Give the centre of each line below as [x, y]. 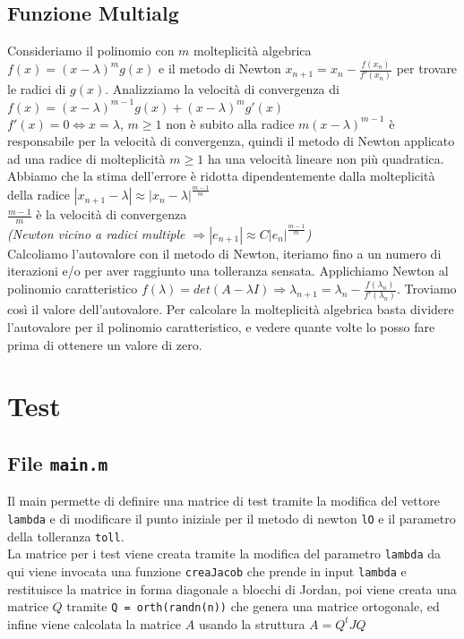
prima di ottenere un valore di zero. [105, 344]
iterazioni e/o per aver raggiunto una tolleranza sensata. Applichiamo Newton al [228, 271]
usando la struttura [252, 623]
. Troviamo [427, 288]
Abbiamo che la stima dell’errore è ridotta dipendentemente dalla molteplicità [221, 176]
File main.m [58, 462]
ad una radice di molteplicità [86, 158]
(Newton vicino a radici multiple [96, 233]
